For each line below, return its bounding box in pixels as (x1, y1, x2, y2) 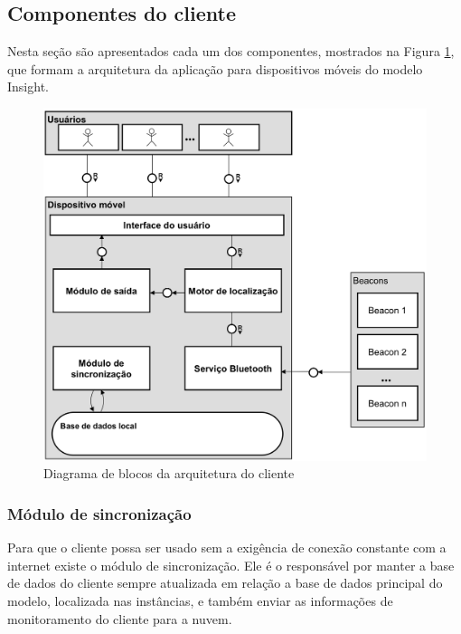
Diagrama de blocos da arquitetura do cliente (43, 464, 295, 483)
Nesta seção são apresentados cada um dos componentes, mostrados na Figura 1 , (7, 42, 455, 61)
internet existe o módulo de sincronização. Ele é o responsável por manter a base (7, 555, 455, 574)
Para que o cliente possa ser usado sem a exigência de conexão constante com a (7, 538, 447, 557)
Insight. (7, 77, 49, 96)
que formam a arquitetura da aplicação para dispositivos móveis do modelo (7, 59, 423, 78)
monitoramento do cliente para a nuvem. (7, 609, 232, 628)
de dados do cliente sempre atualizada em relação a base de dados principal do (7, 573, 443, 592)
